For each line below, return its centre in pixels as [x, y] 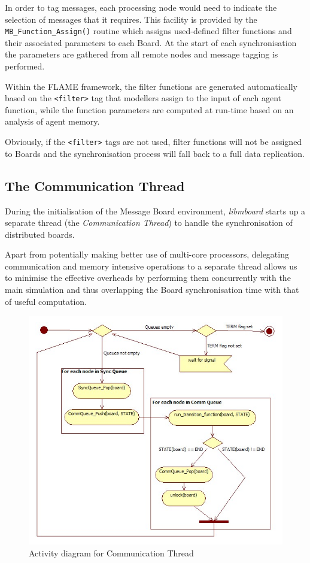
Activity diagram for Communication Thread [111, 553]
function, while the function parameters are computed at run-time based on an [149, 109]
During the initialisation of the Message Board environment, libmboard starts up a [155, 211]
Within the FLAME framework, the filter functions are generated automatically [151, 86]
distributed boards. [40, 234]
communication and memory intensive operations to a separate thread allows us [151, 266]
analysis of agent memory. [52, 121]
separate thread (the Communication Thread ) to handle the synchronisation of [149, 223]
